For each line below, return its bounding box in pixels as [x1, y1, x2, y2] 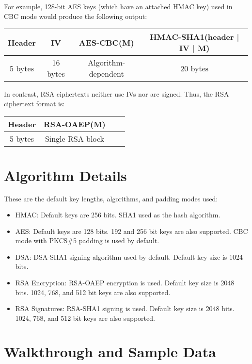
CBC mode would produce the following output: [4, 11, 147, 21]
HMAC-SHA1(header [150, 31, 234, 43]
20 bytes [180, 62, 209, 74]
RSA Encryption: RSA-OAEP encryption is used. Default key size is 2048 [15, 278, 235, 288]
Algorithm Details [4, 165, 127, 185]
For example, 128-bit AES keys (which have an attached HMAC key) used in [4, 1, 233, 11]
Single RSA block [45, 133, 104, 145]
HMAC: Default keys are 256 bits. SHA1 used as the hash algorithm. [15, 210, 220, 220]
